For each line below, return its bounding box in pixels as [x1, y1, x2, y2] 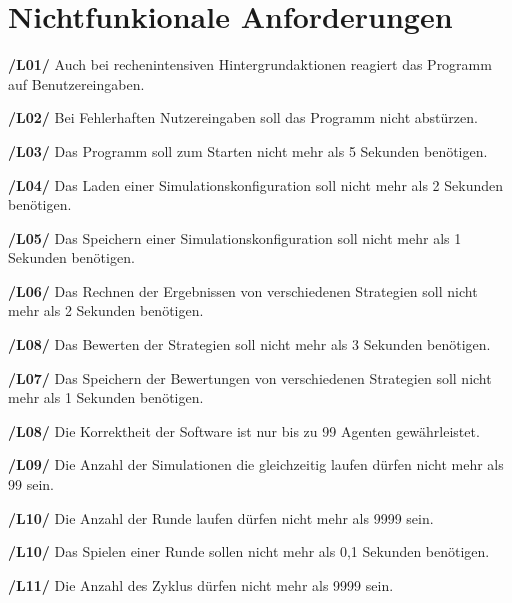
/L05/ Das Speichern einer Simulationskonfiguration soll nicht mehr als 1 [8, 227, 462, 248]
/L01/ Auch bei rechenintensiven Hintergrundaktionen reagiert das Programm [8, 54, 492, 75]
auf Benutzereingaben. [8, 73, 145, 94]
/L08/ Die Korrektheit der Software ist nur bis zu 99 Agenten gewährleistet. [8, 420, 480, 441]
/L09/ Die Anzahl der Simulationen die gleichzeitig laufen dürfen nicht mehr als [8, 454, 504, 475]
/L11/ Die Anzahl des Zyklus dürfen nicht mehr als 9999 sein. [8, 574, 394, 595]
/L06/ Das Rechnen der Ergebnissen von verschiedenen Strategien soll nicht [8, 280, 478, 301]
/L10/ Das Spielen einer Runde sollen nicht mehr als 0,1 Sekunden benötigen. [8, 541, 490, 562]
